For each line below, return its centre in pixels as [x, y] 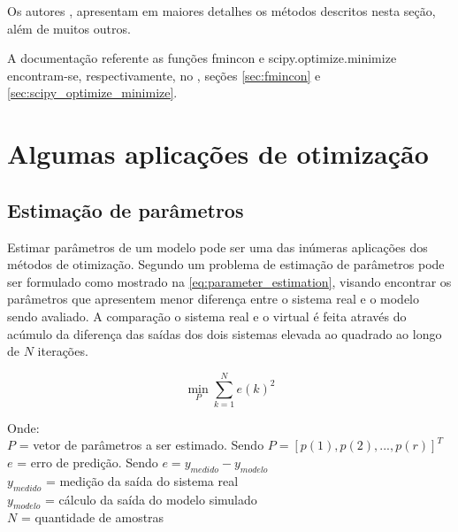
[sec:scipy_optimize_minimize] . [92, 93]
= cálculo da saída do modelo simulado [151, 499]
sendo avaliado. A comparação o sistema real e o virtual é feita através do [207, 316]
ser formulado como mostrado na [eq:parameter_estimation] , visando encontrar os [229, 281]
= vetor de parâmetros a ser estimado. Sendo [141, 445]
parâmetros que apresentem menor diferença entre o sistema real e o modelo [214, 299]
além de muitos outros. [69, 28]
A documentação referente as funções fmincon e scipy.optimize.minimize [202, 58]
